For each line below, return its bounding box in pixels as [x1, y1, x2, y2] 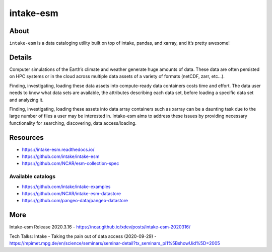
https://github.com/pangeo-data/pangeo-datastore [22, 198, 128, 204]
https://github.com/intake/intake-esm [22, 153, 100, 159]
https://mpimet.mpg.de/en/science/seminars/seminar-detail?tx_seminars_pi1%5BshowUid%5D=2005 [9, 240, 220, 246]
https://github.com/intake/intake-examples [22, 184, 111, 190]
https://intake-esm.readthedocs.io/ [22, 146, 95, 152]
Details [9, 53, 32, 61]
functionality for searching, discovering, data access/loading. [9, 120, 137, 126]
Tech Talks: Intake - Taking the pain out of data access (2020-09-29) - [9, 233, 157, 239]
